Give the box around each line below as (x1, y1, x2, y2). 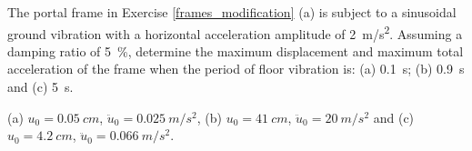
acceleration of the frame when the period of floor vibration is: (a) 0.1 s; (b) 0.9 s (7, 59, 465, 78)
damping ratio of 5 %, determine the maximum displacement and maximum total (7, 41, 464, 60)
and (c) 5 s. (7, 77, 74, 96)
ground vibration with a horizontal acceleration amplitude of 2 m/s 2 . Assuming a (7, 21, 463, 43)
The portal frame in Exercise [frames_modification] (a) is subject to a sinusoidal (7, 3, 457, 21)
